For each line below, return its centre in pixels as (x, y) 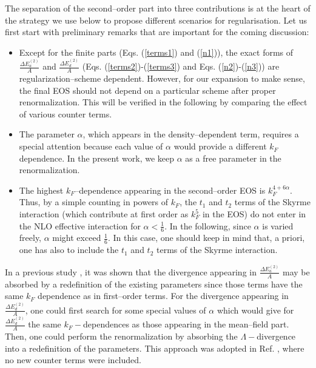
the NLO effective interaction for (80, 225)
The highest (41, 190)
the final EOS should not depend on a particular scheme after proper (147, 90)
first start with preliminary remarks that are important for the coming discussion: (157, 32)
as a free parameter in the (233, 158)
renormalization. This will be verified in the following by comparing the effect (163, 102)
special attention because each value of (91, 146)
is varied (278, 225)
